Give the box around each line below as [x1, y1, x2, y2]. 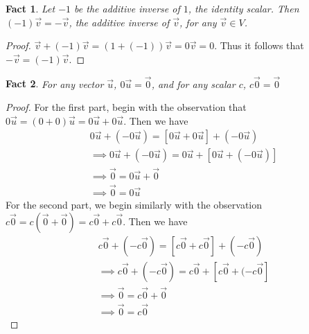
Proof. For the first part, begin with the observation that [6, 100, 247, 114]
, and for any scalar [151, 76, 236, 91]
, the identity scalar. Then [188, 1, 299, 15]
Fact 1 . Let [6, 1, 55, 15]
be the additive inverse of [74, 1, 180, 15]
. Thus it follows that [214, 38, 304, 53]
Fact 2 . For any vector [6, 76, 104, 91]
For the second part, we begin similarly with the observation [6, 197, 263, 211]
